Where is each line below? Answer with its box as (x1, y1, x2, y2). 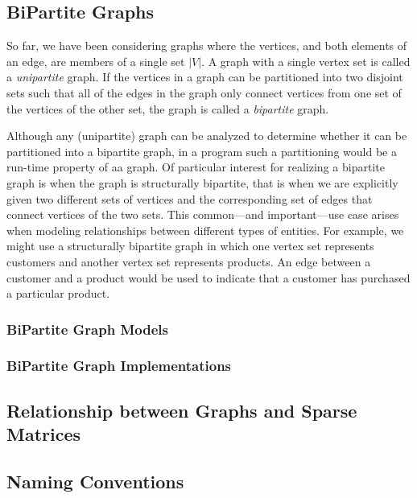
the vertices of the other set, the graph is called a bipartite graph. (6, 100, 329, 117)
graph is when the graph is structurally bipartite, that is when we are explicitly (6, 174, 398, 191)
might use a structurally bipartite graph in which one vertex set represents (6, 237, 374, 254)
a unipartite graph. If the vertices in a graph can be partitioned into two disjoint (6, 68, 403, 85)
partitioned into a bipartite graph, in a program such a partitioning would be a (6, 142, 397, 159)
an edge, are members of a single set (6, 52, 185, 69)
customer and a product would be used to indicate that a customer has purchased (6, 269, 411, 286)
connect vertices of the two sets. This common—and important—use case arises (6, 206, 399, 223)
